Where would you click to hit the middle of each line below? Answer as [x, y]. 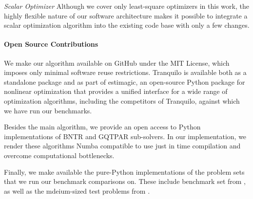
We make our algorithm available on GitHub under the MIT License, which [117, 63]
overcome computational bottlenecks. [59, 155]
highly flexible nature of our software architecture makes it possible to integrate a [126, 15]
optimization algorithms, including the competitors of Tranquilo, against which [122, 100]
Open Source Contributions [51, 44]
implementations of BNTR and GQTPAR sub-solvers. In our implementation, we [125, 136]
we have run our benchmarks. [48, 110]
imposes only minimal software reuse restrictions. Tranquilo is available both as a [125, 72]
